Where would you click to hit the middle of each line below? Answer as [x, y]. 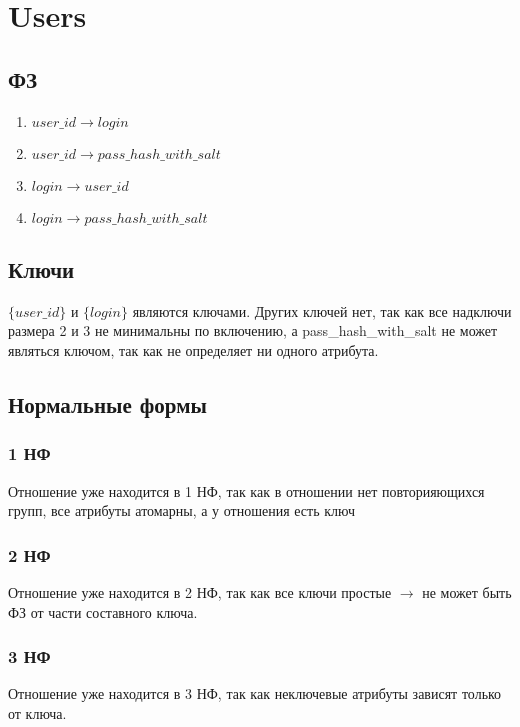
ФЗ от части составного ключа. [103, 611]
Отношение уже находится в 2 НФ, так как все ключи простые [200, 591]
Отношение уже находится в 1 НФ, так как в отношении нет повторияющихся [246, 490]
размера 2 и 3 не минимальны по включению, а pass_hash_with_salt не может [253, 330]
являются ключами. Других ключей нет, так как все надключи [322, 310]
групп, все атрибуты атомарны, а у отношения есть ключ [181, 510]
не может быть [467, 591]
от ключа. [37, 712]
